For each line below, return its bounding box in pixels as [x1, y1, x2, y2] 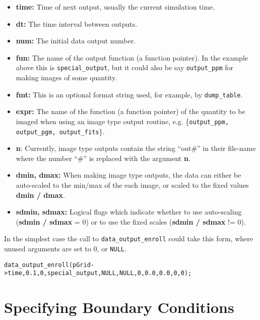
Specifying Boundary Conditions [4, 297, 234, 317]
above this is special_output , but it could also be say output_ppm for [16, 62, 233, 73]
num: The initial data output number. [16, 35, 136, 46]
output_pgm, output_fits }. [16, 126, 105, 136]
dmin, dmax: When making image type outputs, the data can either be [16, 170, 241, 180]
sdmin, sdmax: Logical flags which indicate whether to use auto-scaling [16, 206, 242, 217]
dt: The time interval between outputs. [16, 18, 138, 29]
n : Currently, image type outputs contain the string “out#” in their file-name [16, 143, 256, 153]
